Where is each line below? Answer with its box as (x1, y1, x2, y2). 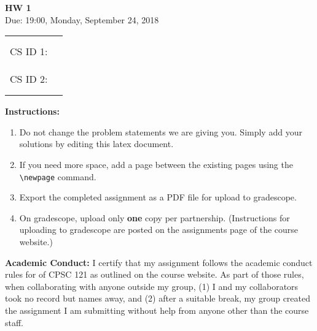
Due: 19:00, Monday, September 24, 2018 (5, 13, 159, 26)
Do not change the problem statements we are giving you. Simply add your (19, 125, 302, 138)
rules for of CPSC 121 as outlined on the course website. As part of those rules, (5, 268, 304, 281)
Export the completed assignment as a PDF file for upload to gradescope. (19, 191, 297, 204)
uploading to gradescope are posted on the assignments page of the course (19, 223, 299, 236)
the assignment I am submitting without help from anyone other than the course (5, 303, 309, 316)
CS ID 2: (10, 72, 48, 86)
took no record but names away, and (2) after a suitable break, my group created (5, 292, 310, 305)
